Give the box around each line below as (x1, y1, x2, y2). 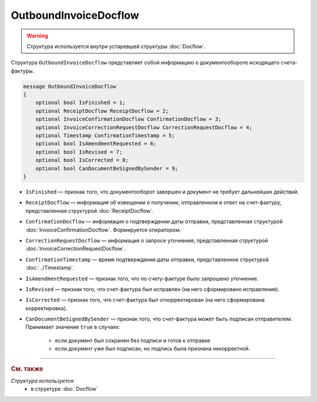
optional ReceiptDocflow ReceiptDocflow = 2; (35, 107, 169, 114)
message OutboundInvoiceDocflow (23, 83, 117, 90)
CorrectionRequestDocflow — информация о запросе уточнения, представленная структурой (25, 237, 268, 244)
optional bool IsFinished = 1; (35, 100, 126, 106)
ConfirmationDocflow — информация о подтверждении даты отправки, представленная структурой (25, 218, 283, 225)
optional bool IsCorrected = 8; (35, 157, 129, 163)
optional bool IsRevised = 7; (35, 148, 123, 155)
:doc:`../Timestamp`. (25, 264, 75, 271)
